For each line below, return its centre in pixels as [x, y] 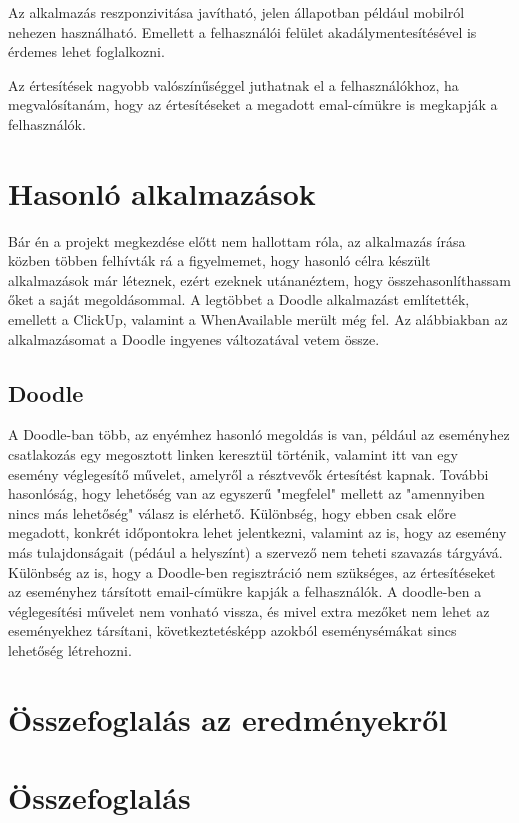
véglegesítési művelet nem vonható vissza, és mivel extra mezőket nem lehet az [249, 610]
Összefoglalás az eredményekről [228, 718]
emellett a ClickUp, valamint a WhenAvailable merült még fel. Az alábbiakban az [258, 319]
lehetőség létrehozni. [70, 649]
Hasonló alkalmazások [162, 192]
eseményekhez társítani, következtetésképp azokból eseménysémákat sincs [232, 630]
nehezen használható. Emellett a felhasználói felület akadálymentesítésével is [242, 31]
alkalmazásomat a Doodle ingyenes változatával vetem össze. [194, 338]
